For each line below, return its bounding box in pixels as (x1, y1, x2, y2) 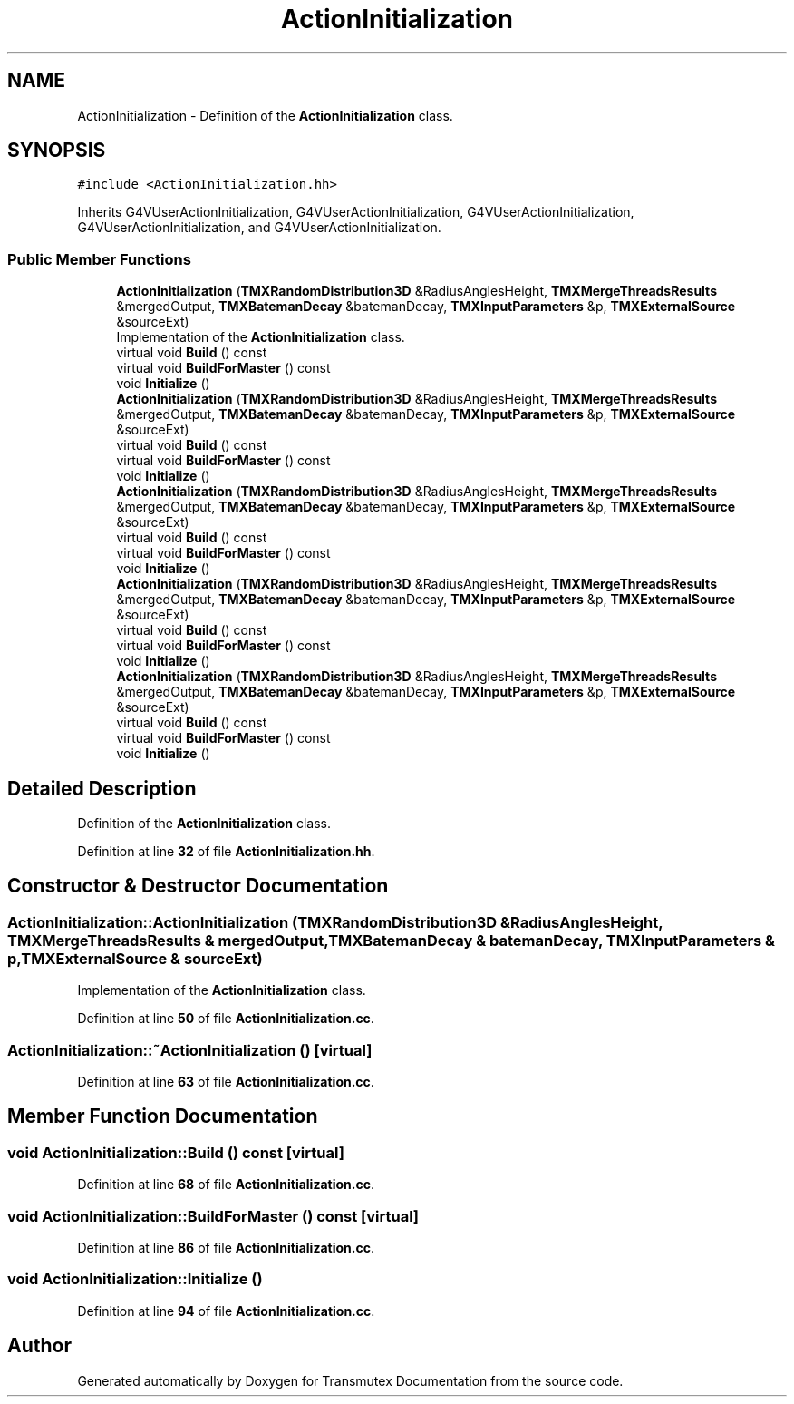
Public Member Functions (7, 249, 191, 268)
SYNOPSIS (7, 139, 106, 162)
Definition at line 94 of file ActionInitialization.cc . (77, 1302, 375, 1319)
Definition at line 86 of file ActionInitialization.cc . (77, 1239, 374, 1255)
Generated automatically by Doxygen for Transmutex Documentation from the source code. (77, 1372, 624, 1389)
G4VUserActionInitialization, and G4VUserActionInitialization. (77, 219, 441, 236)
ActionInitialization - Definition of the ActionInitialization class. (77, 107, 453, 123)
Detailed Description (7, 776, 197, 800)
